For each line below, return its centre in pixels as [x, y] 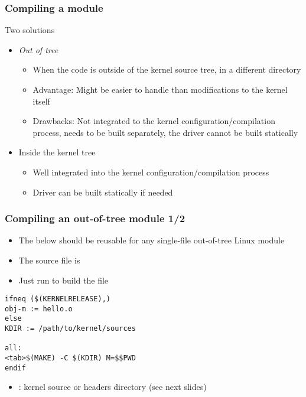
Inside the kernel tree [57, 152]
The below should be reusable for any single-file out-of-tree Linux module [152, 240]
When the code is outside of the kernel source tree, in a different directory [167, 69]
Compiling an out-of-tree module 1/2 [95, 218]
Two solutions [30, 30]
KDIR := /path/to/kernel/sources [70, 329]
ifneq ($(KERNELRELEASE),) [58, 299]
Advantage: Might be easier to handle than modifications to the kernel [160, 89]
